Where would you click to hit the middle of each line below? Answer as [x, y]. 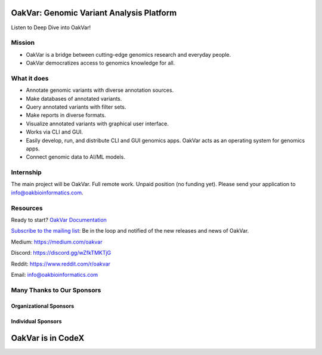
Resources [27, 208]
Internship [26, 172]
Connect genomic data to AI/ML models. [75, 157]
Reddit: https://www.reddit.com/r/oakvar [61, 264]
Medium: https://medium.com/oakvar [57, 242]
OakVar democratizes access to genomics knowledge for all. [100, 63]
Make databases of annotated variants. [74, 98]
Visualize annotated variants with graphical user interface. [97, 124]
